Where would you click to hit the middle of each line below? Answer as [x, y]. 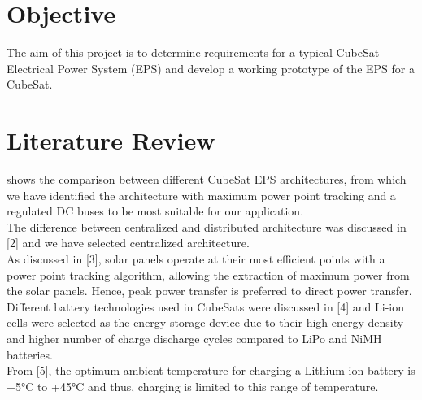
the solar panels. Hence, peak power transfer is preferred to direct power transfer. [209, 291]
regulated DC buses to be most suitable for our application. [155, 211]
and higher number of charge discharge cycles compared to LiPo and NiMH [194, 338]
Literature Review [111, 140]
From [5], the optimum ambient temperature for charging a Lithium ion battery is [211, 370]
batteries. [30, 354]
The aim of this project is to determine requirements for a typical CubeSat [193, 52]
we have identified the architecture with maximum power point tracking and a [201, 195]
